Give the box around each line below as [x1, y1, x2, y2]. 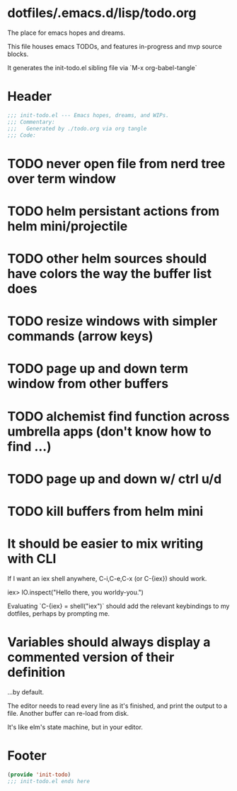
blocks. [7, 50, 29, 58]
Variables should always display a [7, 634, 211, 650]
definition [7, 665, 66, 680]
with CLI [7, 551, 57, 567]
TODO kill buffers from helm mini [7, 503, 204, 519]
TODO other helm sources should [7, 250, 207, 267]
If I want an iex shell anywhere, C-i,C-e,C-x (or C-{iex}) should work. [7, 574, 207, 582]
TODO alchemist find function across [7, 408, 230, 424]
